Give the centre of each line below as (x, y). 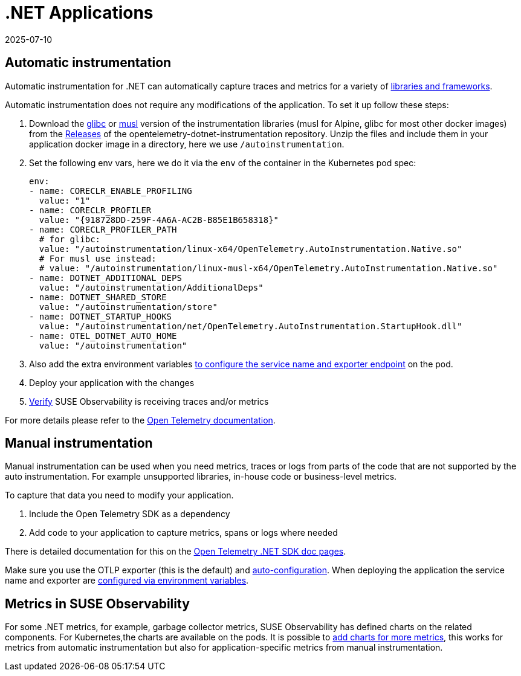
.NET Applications (79, 13)
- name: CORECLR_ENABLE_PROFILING (111, 191)
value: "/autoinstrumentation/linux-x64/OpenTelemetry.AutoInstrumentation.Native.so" (251, 249)
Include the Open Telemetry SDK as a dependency (130, 514)
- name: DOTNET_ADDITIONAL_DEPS (105, 278)
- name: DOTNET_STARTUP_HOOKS (101, 316)
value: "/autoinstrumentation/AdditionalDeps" (151, 287)
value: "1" (65, 200)
